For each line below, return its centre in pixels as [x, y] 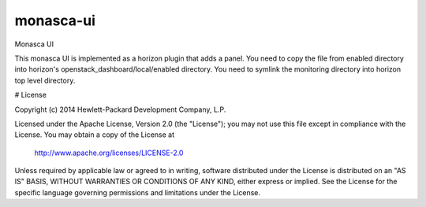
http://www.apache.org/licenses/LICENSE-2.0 [109, 153]
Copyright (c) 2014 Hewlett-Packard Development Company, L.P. [120, 109]
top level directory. [45, 80]
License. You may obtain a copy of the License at [95, 135]
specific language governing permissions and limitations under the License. [137, 192]
